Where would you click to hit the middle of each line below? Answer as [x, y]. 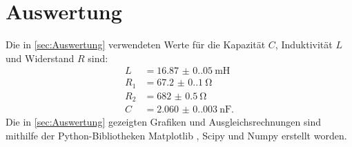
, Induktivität [304, 45]
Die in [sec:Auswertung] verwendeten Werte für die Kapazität [136, 45]
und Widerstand [40, 58]
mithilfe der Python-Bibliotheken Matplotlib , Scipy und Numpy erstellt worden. [176, 135]
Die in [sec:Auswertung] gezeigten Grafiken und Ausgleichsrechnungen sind [163, 122]
